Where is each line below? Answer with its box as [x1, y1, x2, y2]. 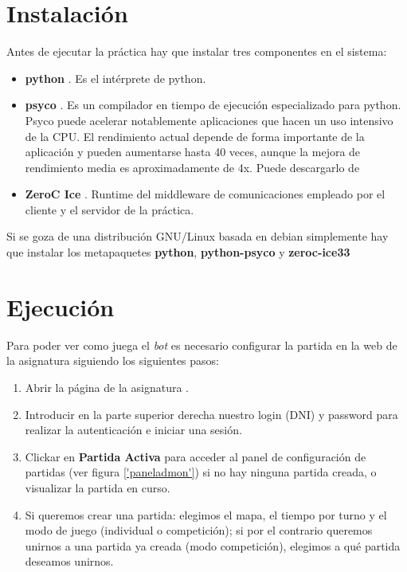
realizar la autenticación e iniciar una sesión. [25, 421, 242, 438]
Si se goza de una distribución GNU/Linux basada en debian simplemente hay [6, 228, 389, 245]
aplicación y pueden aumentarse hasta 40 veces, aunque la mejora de [25, 143, 361, 160]
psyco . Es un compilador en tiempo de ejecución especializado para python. [25, 96, 401, 113]
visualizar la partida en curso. [25, 479, 170, 496]
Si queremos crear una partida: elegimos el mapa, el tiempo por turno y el [25, 506, 387, 523]
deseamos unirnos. [25, 553, 114, 570]
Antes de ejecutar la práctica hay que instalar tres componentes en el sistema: [6, 43, 387, 60]
